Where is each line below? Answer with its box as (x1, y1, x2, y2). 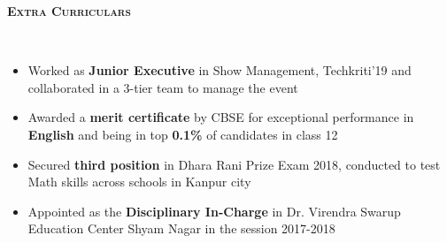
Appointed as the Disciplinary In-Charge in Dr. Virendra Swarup (27, 201, 401, 220)
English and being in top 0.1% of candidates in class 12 (27, 125, 338, 143)
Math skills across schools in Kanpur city (27, 172, 251, 191)
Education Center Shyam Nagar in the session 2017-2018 (27, 219, 335, 238)
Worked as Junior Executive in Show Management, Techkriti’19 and (27, 61, 412, 80)
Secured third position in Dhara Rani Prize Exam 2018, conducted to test (27, 155, 441, 173)
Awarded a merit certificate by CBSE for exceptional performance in (27, 108, 414, 126)
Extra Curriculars (7, 2, 131, 19)
